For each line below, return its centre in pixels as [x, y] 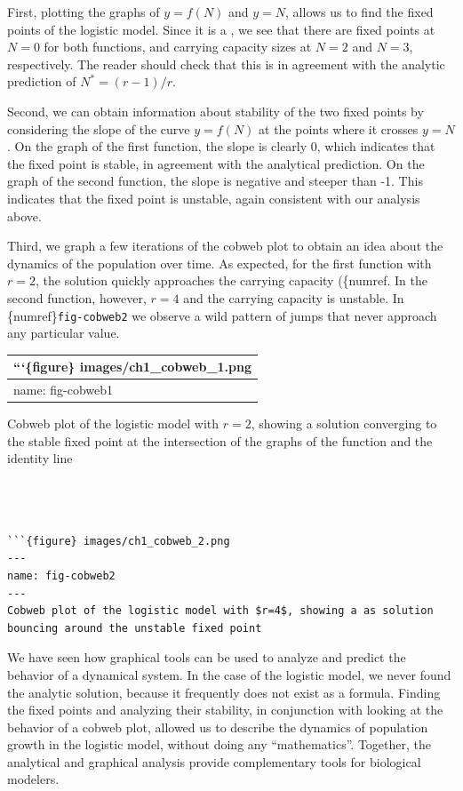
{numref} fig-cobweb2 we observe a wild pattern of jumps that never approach [222, 315]
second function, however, [77, 297]
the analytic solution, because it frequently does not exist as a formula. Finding [224, 692]
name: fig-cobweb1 [63, 390]
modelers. [33, 779]
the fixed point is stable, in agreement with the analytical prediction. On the [216, 163]
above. [24, 216]
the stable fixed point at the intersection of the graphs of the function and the [220, 440]
